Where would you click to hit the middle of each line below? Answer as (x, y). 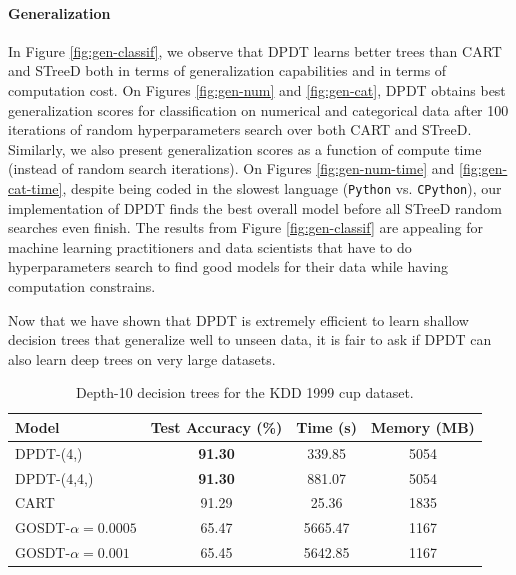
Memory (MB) (422, 426)
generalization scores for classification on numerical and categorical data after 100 (258, 109)
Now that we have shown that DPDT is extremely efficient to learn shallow (238, 319)
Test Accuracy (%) (216, 426)
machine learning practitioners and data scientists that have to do (210, 246)
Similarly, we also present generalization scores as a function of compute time (245, 148)
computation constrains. (82, 285)
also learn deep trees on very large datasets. (142, 358)
